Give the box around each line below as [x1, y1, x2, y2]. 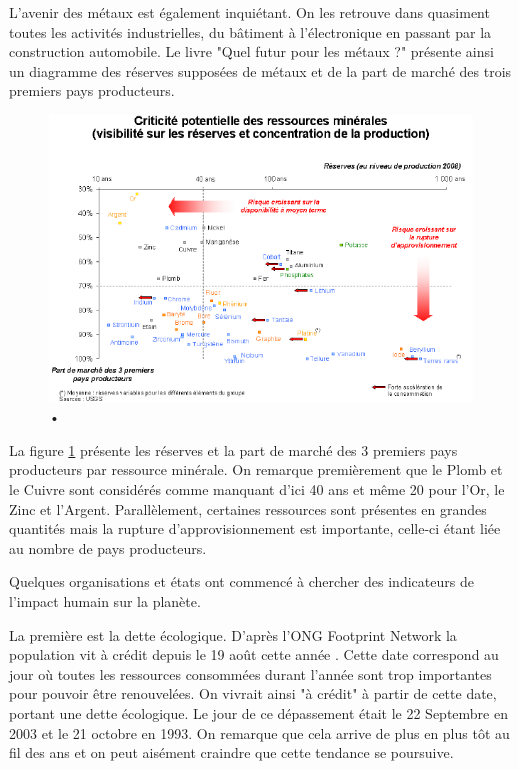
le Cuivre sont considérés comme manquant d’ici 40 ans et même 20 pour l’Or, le [9, 478, 505, 499]
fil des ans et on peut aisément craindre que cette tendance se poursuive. [9, 742, 454, 763]
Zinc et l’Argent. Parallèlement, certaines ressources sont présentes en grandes [9, 498, 487, 519]
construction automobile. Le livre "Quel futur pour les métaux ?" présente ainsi [9, 41, 494, 62]
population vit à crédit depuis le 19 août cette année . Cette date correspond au [9, 644, 499, 665]
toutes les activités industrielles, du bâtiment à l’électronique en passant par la [9, 21, 492, 42]
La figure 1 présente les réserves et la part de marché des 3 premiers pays [9, 439, 458, 460]
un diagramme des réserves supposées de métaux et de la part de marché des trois [9, 60, 512, 81]
